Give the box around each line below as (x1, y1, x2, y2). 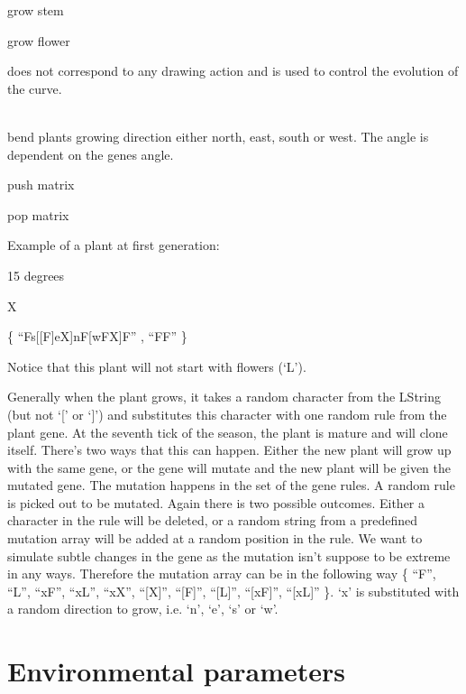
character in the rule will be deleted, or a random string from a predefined (7, 511, 418, 530)
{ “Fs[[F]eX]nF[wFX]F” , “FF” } (7, 327, 187, 346)
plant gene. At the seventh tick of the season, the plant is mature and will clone (7, 422, 448, 441)
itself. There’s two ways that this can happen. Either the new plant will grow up (7, 440, 452, 459)
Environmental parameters (7, 652, 346, 689)
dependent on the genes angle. (7, 144, 174, 163)
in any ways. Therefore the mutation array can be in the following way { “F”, (7, 564, 436, 583)
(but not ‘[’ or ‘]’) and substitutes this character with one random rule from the (7, 404, 447, 423)
